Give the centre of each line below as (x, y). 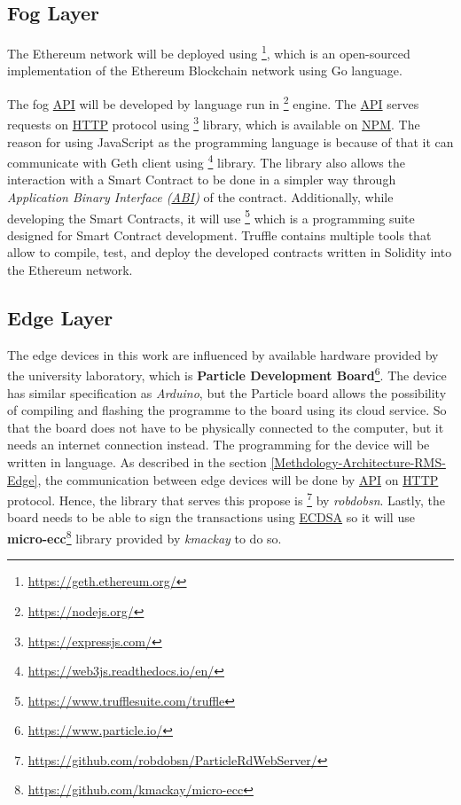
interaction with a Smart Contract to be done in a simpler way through (202, 180)
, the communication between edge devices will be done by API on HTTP (238, 479)
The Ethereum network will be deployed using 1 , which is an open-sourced (209, 52)
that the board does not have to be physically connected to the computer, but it (226, 427)
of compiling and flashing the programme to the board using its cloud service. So (227, 410)
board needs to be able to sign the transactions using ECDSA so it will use (211, 517)
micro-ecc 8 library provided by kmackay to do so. (145, 537)
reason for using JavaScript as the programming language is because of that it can (230, 141)
